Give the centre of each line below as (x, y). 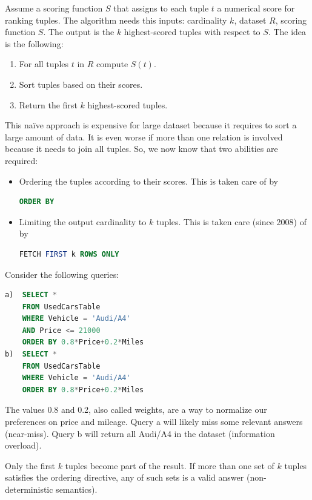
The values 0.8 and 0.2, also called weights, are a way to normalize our (136, 410)
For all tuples (44, 64)
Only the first (30, 465)
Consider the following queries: (62, 274)
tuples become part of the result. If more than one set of (170, 465)
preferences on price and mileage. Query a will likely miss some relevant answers (154, 422)
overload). (23, 445)
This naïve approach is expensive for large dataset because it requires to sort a (151, 125)
